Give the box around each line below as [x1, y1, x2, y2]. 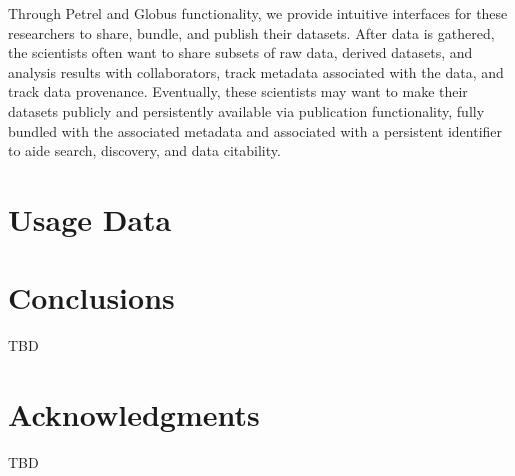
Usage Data [8, 198, 172, 239]
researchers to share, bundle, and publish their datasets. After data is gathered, [8, 22, 495, 43]
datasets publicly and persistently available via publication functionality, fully [8, 100, 485, 121]
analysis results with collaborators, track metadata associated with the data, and [8, 61, 504, 82]
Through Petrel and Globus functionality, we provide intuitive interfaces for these [8, 3, 508, 23]
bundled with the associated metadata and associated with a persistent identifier [8, 120, 503, 141]
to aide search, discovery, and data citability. [8, 140, 281, 161]
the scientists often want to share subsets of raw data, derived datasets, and [8, 42, 473, 63]
